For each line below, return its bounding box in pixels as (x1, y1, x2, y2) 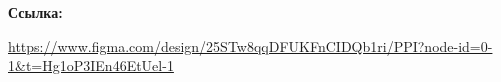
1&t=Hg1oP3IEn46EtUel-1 (8, 55, 174, 76)
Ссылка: (8, 2, 63, 22)
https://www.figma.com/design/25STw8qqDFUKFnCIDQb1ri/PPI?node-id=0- (8, 35, 493, 56)
